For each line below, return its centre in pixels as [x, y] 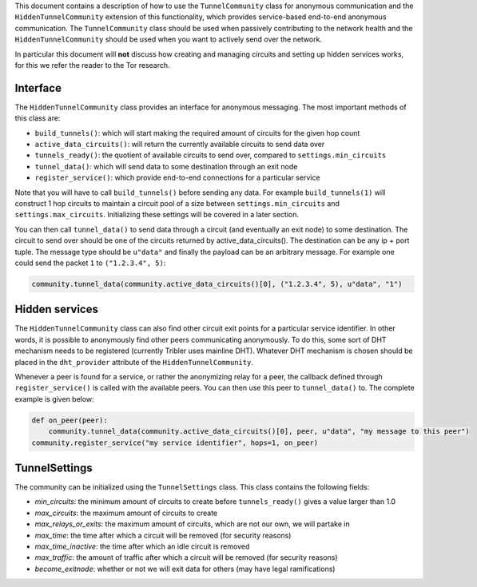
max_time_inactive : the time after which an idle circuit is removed [142, 546]
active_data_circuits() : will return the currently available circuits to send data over [180, 145]
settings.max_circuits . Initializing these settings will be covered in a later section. [157, 215]
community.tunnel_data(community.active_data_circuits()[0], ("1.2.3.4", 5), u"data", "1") [217, 284]
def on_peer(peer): [70, 420]
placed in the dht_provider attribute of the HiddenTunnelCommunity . [134, 362]
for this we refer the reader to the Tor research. [93, 65]
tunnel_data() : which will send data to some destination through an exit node [166, 166]
